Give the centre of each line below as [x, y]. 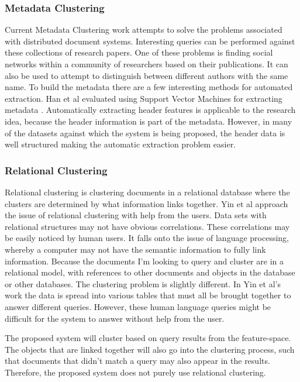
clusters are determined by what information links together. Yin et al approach [146, 203]
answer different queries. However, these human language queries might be [138, 306]
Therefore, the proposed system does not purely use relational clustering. [135, 372]
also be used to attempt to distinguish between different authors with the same [146, 75]
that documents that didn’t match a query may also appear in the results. [137, 361]
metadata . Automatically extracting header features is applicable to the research [150, 110]
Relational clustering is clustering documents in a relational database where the [147, 192]
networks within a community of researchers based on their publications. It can [146, 64]
